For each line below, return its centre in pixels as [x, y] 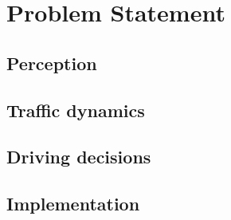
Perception [52, 63]
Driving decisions [79, 157]
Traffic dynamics [76, 110]
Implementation [73, 204]
